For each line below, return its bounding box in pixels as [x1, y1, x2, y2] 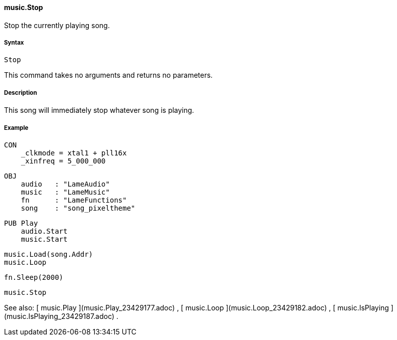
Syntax [4, 39, 24, 46]
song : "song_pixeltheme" [21, 204, 136, 212]
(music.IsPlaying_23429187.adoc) [4, 311, 114, 320]
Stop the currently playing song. [4, 21, 110, 30]
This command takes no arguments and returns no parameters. [4, 71, 213, 80]
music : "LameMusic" [21, 188, 110, 196]
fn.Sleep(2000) [4, 273, 64, 281]
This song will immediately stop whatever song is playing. [4, 106, 194, 115]
